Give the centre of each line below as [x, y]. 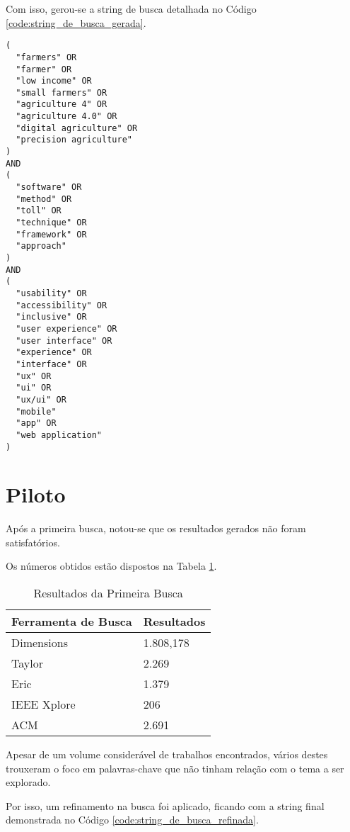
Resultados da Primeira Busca [108, 593]
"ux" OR [34, 376]
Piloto [36, 494]
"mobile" [36, 411]
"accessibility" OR [62, 305]
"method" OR [44, 199]
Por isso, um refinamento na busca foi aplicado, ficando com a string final [165, 805]
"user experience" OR [66, 328]
